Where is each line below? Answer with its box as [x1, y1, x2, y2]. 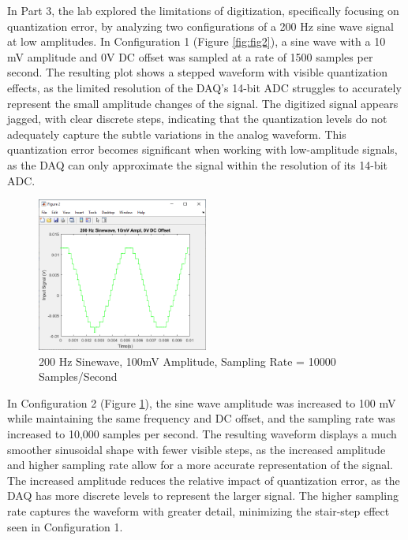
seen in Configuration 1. [7, 518, 123, 534]
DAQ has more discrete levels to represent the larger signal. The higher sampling [7, 487, 399, 504]
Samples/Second [39, 368, 118, 385]
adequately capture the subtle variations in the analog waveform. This [7, 125, 346, 142]
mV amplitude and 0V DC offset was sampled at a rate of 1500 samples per [7, 48, 373, 65]
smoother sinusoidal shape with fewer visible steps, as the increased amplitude [7, 441, 386, 457]
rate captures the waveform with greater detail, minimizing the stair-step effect [7, 502, 390, 519]
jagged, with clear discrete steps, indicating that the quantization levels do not [7, 110, 387, 127]
